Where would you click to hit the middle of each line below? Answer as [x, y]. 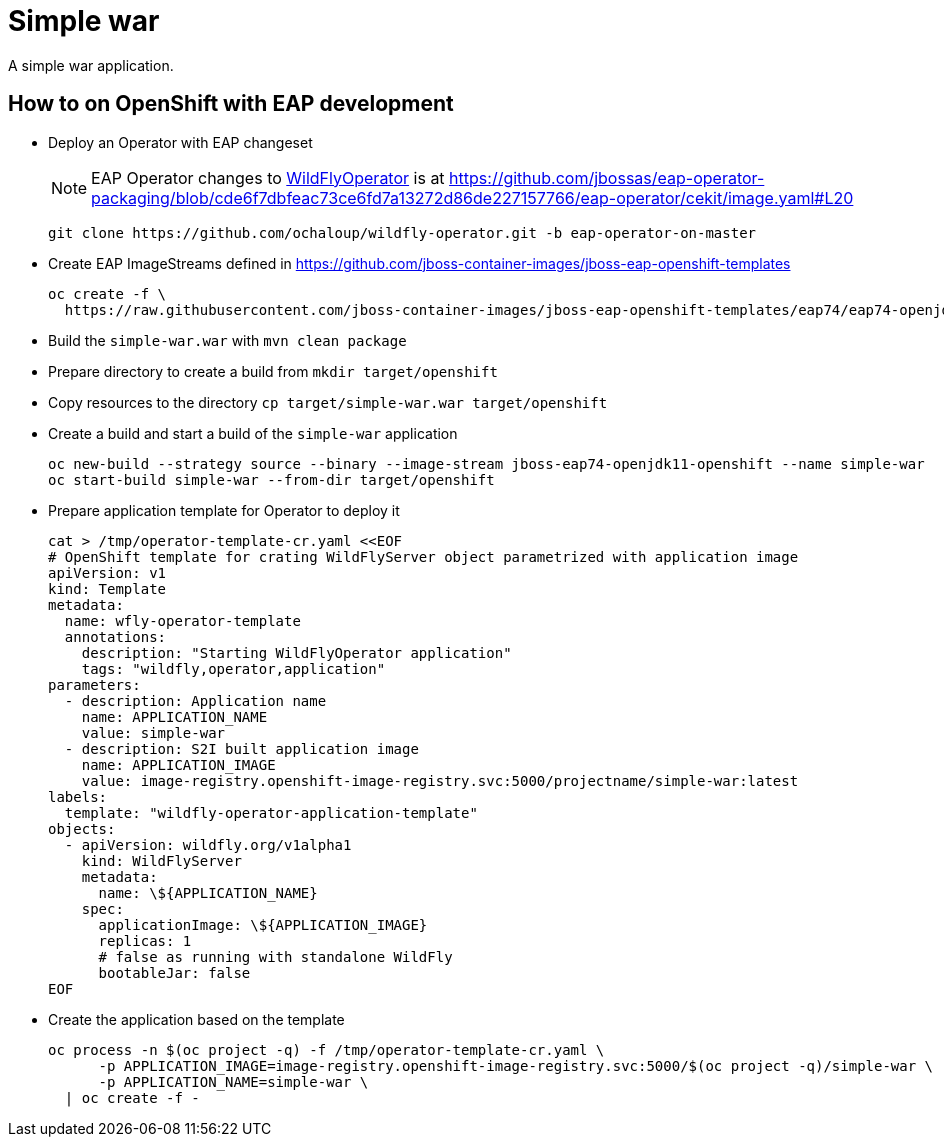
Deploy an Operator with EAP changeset [180, 142]
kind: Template [107, 588]
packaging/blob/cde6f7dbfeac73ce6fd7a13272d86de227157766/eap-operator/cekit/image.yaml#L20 [472, 197]
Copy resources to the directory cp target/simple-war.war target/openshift [328, 402]
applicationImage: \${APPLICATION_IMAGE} [263, 924]
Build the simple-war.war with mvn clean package [227, 340]
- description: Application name [195, 700]
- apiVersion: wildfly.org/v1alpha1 [208, 844]
